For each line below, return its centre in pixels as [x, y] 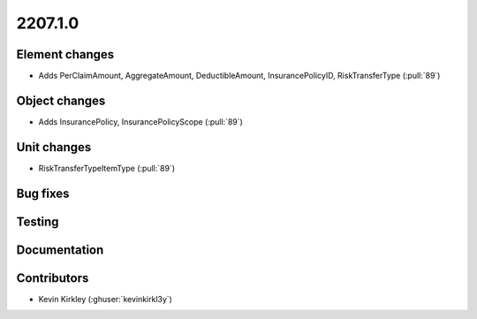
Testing [38, 221]
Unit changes [54, 147]
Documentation [60, 250]
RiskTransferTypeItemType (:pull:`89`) [107, 168]
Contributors [53, 278]
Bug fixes [43, 193]
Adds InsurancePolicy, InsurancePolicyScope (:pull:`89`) [140, 122]
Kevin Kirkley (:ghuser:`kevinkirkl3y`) [105, 299]
